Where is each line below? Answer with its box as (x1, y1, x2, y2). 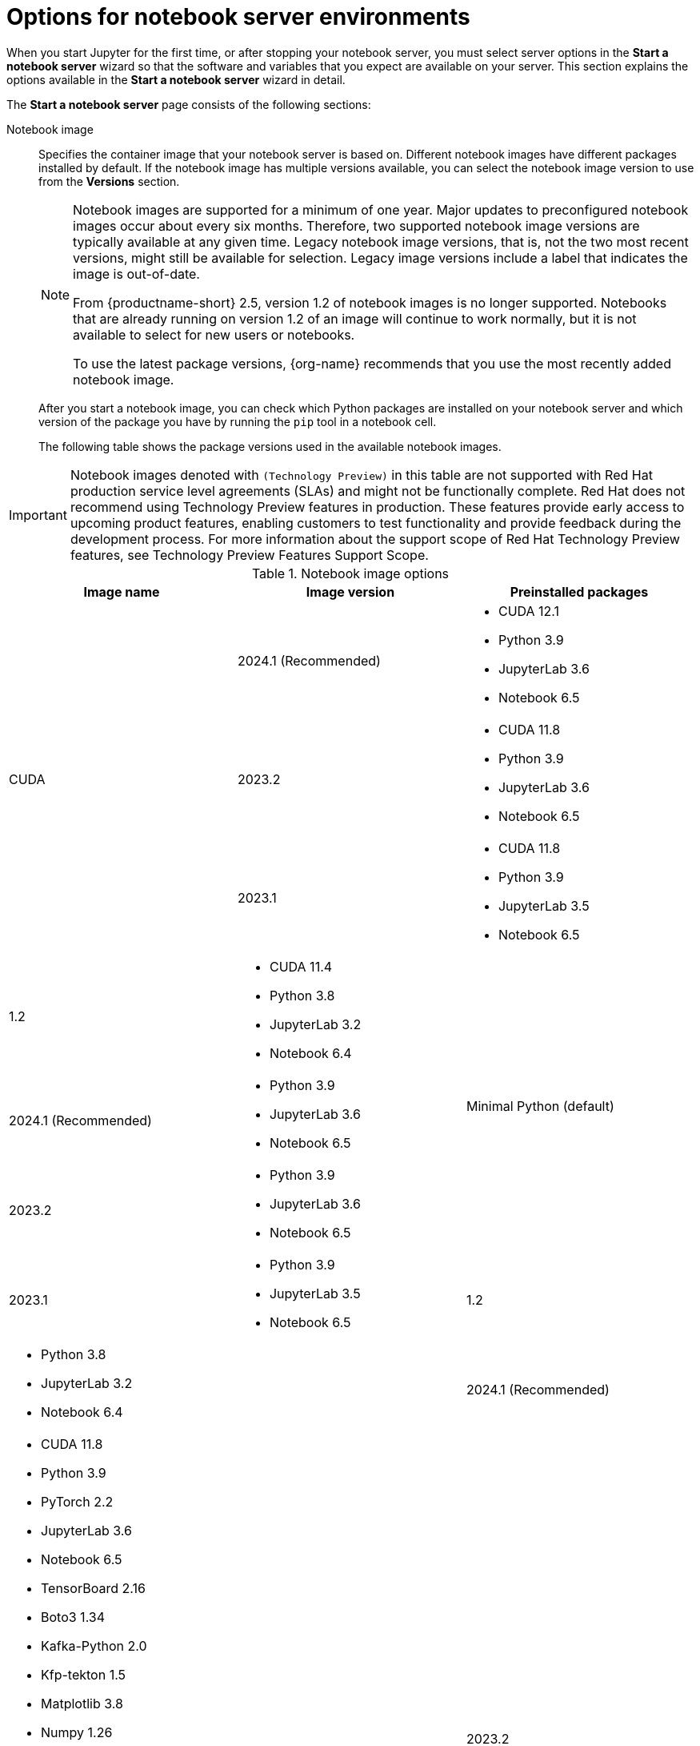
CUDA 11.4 (269, 958, 333, 975)
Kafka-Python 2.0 (41, 1637, 147, 1654)
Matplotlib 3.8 (41, 1695, 123, 1712)
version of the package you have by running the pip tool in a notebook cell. (38, 414, 437, 428)
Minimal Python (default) (466, 1097, 614, 1114)
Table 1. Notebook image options (251, 565, 450, 581)
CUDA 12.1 (498, 602, 560, 619)
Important (9, 506, 67, 523)
